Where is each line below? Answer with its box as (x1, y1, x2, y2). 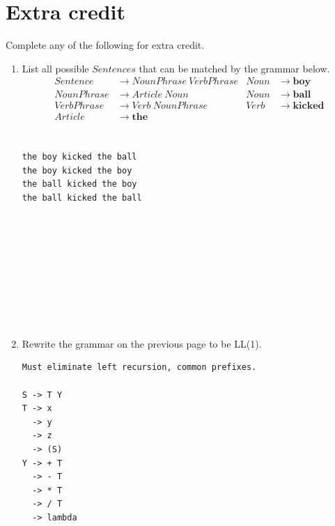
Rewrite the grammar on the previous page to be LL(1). (22, 336, 262, 350)
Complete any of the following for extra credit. (6, 38, 205, 52)
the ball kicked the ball (22, 192, 142, 203)
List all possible (22, 61, 89, 75)
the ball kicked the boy (22, 179, 137, 189)
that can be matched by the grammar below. (139, 61, 330, 75)
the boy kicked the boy (22, 165, 132, 176)
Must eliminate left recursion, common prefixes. (22, 362, 257, 373)
